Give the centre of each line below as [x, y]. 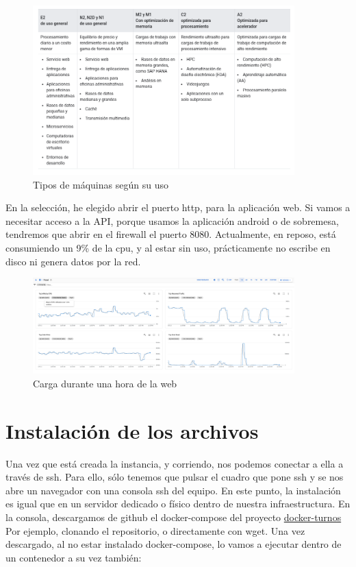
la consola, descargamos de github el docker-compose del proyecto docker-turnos [174, 517]
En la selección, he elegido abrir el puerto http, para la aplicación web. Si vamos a [178, 207]
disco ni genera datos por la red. [73, 261]
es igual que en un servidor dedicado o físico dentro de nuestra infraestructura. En [178, 504]
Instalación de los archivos [132, 430]
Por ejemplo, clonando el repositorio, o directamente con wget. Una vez [155, 530]
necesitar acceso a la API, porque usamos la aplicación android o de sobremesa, [172, 220]
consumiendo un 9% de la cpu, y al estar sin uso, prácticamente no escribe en [168, 248]
